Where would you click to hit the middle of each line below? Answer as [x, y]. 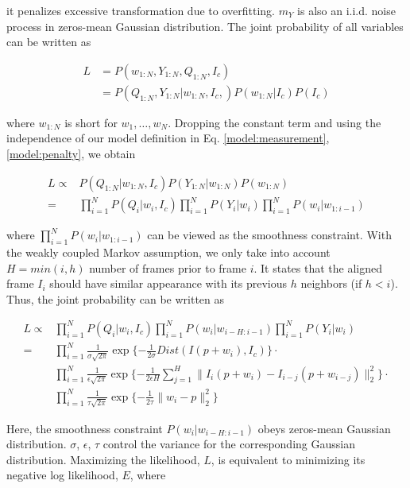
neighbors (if [331, 283]
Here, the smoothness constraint [85, 428]
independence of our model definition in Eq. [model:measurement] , [168, 138]
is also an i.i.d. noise [346, 10]
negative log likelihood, [62, 475]
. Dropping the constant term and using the [275, 122]
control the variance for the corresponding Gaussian [229, 444]
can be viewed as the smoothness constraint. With [269, 235]
